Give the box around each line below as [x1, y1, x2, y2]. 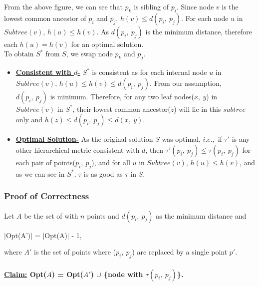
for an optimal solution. [71, 38, 144, 49]
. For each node [181, 12, 229, 23]
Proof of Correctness [4, 190, 89, 202]
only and [15, 114, 43, 125]
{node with [103, 269, 143, 279]
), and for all [91, 157, 130, 167]
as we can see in [15, 168, 65, 179]
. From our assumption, [150, 77, 222, 88]
